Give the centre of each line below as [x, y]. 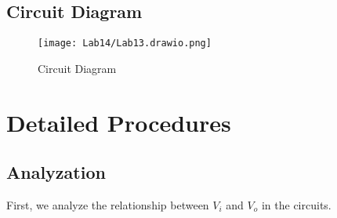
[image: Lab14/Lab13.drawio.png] [125, 44]
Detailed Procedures [119, 122]
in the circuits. [296, 205]
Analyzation [56, 172]
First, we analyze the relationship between [108, 205]
